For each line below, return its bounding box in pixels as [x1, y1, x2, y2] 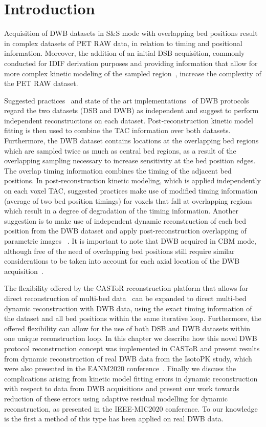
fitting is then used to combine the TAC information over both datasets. [4, 125, 231, 136]
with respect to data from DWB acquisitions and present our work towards [4, 383, 239, 394]
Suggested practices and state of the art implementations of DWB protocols [4, 95, 249, 105]
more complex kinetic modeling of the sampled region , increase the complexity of [4, 68, 261, 78]
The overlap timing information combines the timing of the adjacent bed [4, 165, 232, 176]
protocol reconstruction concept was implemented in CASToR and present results [4, 343, 260, 353]
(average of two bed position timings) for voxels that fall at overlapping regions [4, 195, 253, 206]
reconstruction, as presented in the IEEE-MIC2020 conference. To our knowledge [4, 403, 258, 414]
